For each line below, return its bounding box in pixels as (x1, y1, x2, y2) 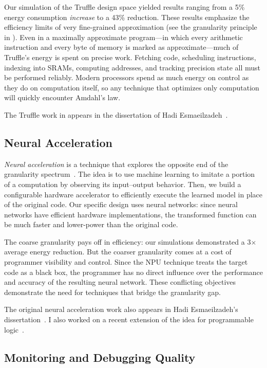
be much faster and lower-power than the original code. (4, 219, 178, 230)
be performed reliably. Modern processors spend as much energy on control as (4, 72, 249, 83)
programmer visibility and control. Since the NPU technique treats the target (4, 256, 248, 267)
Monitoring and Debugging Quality (4, 349, 196, 365)
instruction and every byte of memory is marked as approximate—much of (4, 42, 239, 52)
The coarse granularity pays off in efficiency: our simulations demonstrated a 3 (4, 236, 251, 247)
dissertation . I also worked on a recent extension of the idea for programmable (4, 314, 254, 325)
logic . (4, 324, 24, 335)
